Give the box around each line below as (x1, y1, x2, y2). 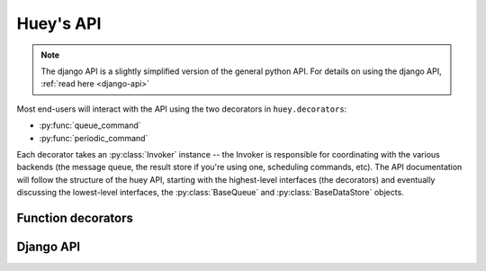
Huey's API (16, 14, 102, 33)
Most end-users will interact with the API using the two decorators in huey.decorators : (16, 104, 347, 114)
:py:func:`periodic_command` (39, 132, 148, 143)
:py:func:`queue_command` (39, 120, 141, 131)
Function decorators (16, 210, 134, 225)
